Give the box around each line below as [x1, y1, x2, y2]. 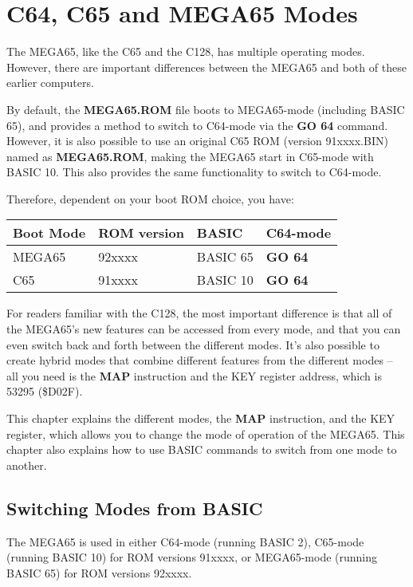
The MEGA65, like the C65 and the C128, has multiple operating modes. [6, 43, 365, 60]
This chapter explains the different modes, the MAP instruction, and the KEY [6, 410, 395, 427]
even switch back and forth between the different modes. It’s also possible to [6, 336, 380, 353]
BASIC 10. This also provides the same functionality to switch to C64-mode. [6, 163, 382, 180]
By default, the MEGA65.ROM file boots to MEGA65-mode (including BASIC [6, 100, 405, 117]
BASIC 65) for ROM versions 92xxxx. [6, 564, 192, 581]
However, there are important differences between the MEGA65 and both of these [6, 58, 407, 75]
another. [6, 456, 47, 473]
